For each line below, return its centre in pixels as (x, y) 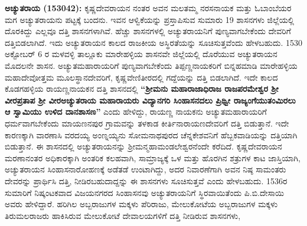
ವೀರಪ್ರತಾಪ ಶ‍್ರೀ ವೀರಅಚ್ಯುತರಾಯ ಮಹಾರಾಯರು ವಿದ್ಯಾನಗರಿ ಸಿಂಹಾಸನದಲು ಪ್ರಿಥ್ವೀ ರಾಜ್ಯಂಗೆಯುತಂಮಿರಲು (150, 100)
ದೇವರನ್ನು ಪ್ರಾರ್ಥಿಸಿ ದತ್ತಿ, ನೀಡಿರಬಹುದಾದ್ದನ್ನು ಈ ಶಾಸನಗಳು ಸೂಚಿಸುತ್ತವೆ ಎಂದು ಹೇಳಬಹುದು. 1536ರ (146, 180)
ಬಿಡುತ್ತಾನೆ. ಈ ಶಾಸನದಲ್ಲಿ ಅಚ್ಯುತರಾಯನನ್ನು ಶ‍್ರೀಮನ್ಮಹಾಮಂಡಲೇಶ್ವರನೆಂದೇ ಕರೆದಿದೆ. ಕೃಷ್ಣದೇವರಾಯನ (143, 146)
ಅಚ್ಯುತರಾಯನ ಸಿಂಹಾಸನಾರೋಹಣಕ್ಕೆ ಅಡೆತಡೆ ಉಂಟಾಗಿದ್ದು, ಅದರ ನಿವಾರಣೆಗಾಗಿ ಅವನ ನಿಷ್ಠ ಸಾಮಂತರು (146, 169)
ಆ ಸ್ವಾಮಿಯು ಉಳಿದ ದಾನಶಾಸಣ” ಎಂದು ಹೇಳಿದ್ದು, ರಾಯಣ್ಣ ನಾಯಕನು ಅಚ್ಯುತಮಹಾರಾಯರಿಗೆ (136, 112)
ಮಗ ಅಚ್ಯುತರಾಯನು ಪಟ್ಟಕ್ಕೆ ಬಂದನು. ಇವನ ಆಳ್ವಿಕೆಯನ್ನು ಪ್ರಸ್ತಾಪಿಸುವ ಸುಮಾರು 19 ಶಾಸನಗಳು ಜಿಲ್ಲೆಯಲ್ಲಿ (150, 19)
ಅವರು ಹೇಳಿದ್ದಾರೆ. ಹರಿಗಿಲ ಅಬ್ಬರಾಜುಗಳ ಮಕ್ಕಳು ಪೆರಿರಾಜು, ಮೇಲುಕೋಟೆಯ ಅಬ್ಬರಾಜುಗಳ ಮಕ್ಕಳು (141, 204)
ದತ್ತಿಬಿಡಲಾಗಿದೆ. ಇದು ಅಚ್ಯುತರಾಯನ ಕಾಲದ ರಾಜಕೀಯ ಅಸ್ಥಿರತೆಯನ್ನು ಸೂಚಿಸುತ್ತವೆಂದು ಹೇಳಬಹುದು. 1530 (154, 42)
